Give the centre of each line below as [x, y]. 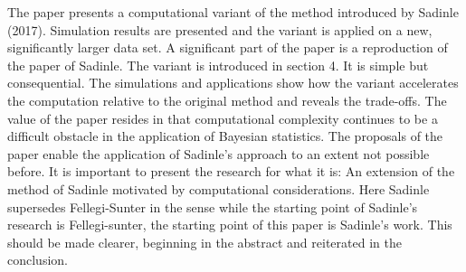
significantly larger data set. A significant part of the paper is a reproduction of [228, 47]
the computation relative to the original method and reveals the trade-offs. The [227, 100]
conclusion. [38, 260]
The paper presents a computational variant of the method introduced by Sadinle [233, 12]
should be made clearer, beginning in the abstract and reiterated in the [204, 242]
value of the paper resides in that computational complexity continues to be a [223, 118]
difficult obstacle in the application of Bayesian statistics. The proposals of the [225, 136]
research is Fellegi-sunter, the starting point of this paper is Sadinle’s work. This [230, 225]
